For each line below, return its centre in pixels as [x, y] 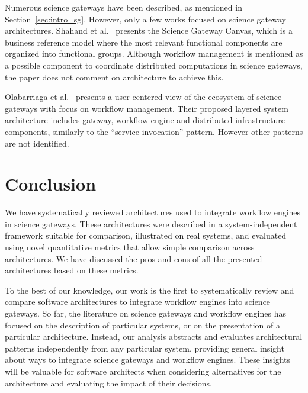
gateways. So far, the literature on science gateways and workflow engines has [145, 313]
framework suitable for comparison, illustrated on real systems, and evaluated [146, 235]
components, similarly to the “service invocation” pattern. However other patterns [154, 131]
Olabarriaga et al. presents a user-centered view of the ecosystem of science [143, 97]
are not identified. [37, 143]
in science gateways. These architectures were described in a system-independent [151, 223]
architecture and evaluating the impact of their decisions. [108, 383]
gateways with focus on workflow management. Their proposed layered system [147, 108]
